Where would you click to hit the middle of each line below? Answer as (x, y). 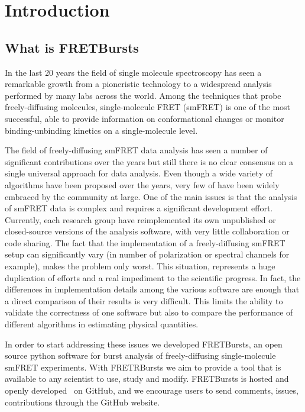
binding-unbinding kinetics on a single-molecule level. (101, 130)
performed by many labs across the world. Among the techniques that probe (143, 95)
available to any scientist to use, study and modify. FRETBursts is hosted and (147, 379)
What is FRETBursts (72, 47)
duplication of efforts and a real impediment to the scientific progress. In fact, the (153, 277)
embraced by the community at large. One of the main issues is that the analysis (151, 196)
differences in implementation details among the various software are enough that (152, 289)
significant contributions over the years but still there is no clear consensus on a (149, 161)
